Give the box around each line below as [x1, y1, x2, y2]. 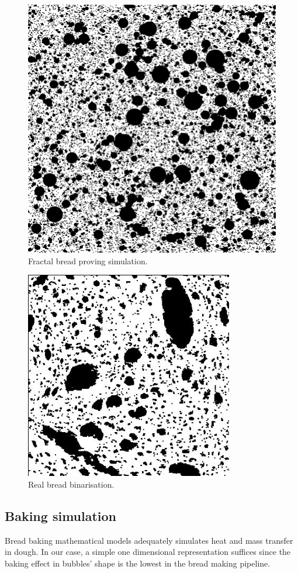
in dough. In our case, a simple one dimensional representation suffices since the [5, 546, 291, 558]
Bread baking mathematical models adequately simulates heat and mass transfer [5, 534, 293, 546]
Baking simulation [5, 506, 117, 524]
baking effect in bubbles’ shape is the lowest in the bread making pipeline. [5, 557, 271, 569]
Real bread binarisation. [28, 478, 115, 490]
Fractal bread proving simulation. [28, 254, 148, 267]
